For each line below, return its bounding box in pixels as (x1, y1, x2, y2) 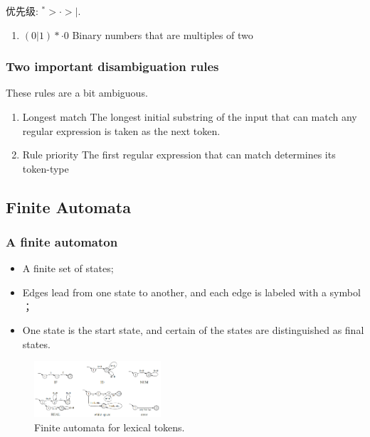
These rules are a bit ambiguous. (6, 85, 148, 100)
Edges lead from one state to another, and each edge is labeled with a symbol (22, 284, 361, 299)
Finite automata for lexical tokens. (34, 420, 185, 434)
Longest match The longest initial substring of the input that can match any (22, 109, 357, 124)
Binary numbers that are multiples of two (72, 27, 253, 42)
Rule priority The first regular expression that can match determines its (22, 147, 336, 162)
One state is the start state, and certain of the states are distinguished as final (22, 323, 364, 338)
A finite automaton (6, 233, 118, 251)
